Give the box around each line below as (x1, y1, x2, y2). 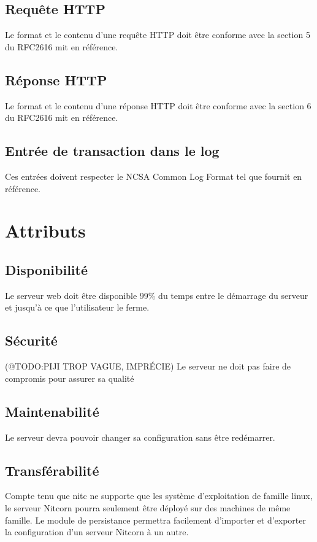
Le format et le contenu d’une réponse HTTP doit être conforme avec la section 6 (5, 99, 311, 112)
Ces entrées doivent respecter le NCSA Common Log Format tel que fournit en (5, 169, 302, 182)
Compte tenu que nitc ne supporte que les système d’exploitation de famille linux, (5, 489, 313, 502)
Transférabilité (5, 460, 99, 479)
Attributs (5, 218, 86, 243)
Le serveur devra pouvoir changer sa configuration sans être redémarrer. (5, 430, 275, 443)
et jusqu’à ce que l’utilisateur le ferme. (5, 301, 150, 314)
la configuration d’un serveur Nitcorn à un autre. (5, 525, 189, 538)
